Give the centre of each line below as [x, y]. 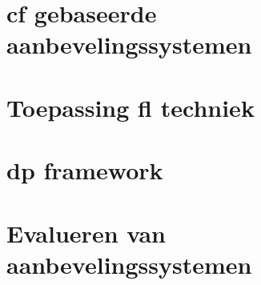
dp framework [85, 170]
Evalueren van [86, 233]
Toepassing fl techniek [130, 107]
